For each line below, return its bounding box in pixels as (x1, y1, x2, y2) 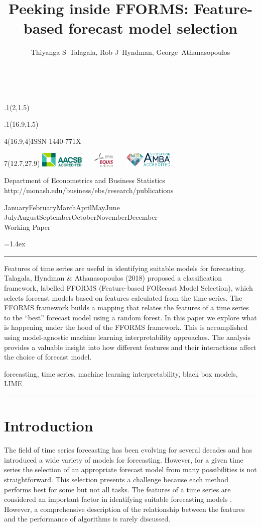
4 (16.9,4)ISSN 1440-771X (4, 135, 81, 146)
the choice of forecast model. (4, 352, 92, 362)
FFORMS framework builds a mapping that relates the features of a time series (4, 302, 249, 313)
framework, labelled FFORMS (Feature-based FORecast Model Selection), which (4, 283, 253, 293)
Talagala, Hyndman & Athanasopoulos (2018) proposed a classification (4, 273, 222, 283)
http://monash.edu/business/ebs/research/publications (4, 185, 174, 195)
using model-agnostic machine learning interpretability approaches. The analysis (4, 332, 250, 342)
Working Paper (4, 221, 51, 232)
